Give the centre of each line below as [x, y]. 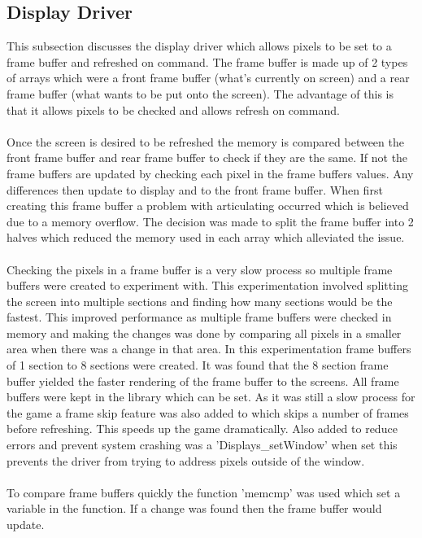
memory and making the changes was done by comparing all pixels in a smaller [204, 332]
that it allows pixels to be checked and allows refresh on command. [173, 109]
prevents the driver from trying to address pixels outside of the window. [186, 460]
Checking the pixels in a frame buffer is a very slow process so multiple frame [200, 269]
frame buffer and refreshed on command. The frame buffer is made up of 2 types [207, 61]
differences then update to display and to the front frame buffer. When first [195, 189]
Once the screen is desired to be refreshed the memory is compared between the [205, 141]
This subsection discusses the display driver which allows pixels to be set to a [199, 46]
